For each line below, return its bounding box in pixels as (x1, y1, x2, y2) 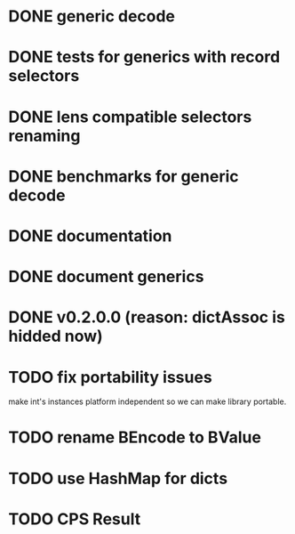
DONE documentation (8, 225, 172, 246)
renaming (8, 125, 81, 146)
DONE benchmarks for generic (8, 166, 239, 186)
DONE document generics (8, 267, 204, 287)
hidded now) (8, 327, 103, 346)
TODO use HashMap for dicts (8, 468, 228, 489)
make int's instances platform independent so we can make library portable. (8, 396, 287, 407)
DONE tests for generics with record (8, 47, 281, 68)
